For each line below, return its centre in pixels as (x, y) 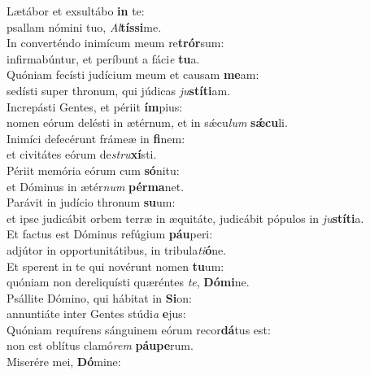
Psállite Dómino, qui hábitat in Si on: (99, 297)
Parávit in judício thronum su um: (91, 202)
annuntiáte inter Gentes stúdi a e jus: (96, 314)
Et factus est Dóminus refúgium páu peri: (110, 234)
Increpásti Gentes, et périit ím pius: (95, 106)
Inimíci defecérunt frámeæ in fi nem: (96, 138)
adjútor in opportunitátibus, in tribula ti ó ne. (117, 249)
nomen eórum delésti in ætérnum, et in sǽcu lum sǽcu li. (147, 122)
